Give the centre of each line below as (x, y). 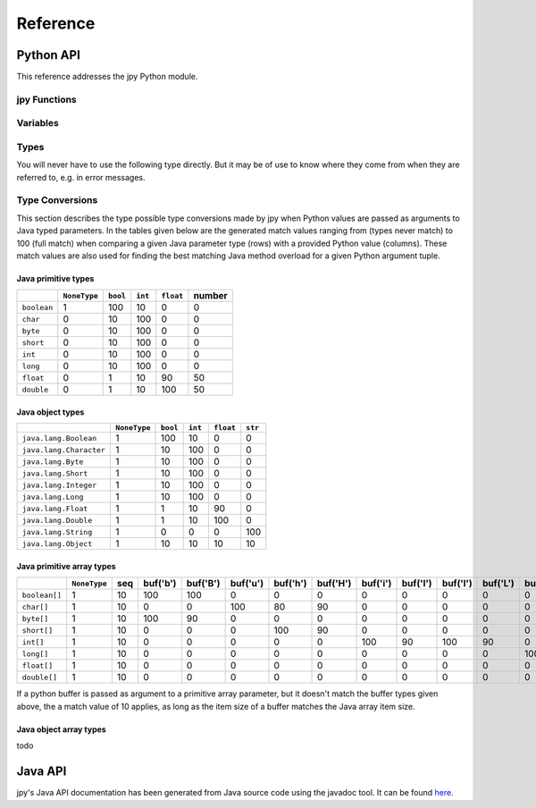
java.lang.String (57, 532)
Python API (48, 55)
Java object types (50, 412)
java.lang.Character (64, 450)
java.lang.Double (57, 520)
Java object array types (61, 729)
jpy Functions (47, 99)
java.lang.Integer (59, 485)
